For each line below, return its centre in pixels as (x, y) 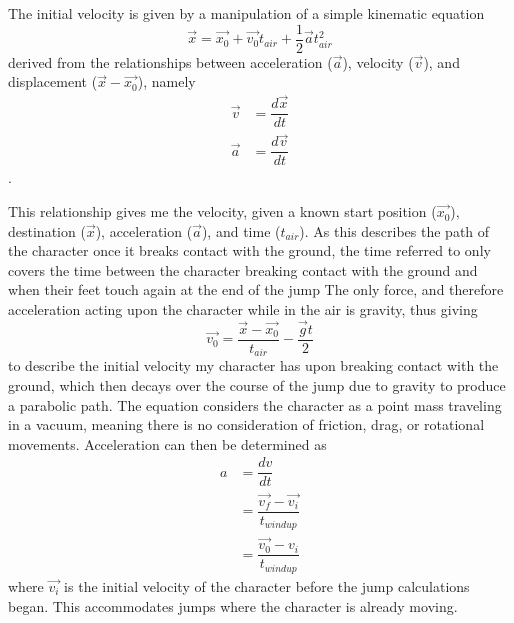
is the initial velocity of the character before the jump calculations (267, 585)
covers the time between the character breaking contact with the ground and (243, 269)
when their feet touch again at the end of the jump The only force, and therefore (256, 289)
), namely (166, 81)
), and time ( (241, 230)
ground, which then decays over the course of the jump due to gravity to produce (257, 384)
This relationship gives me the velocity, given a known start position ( (222, 211)
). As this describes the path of (394, 230)
